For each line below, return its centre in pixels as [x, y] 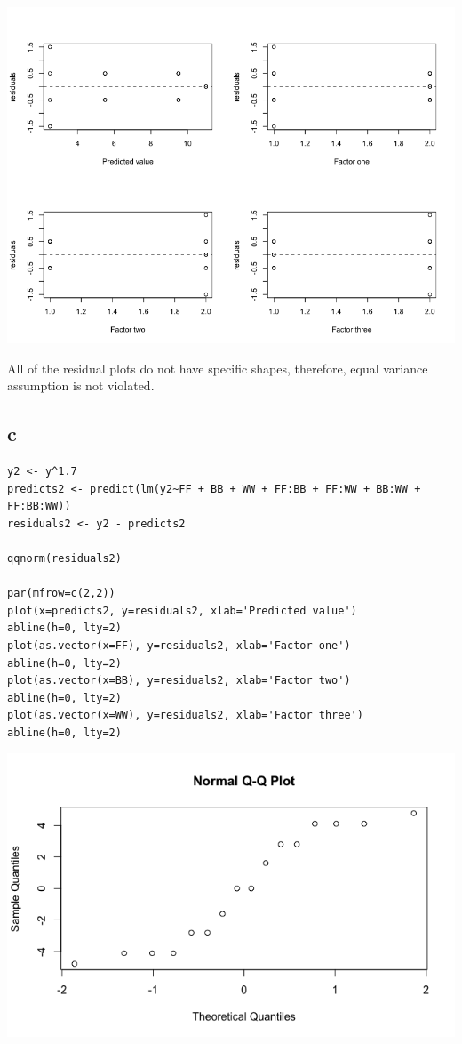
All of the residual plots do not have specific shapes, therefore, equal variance [218, 368]
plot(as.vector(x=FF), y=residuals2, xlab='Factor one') [179, 645]
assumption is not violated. [81, 385]
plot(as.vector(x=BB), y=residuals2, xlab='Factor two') [179, 681]
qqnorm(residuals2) [64, 558]
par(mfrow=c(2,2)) [61, 594]
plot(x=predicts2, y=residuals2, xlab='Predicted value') [182, 610]
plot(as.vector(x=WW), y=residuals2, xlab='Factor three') [185, 715]
